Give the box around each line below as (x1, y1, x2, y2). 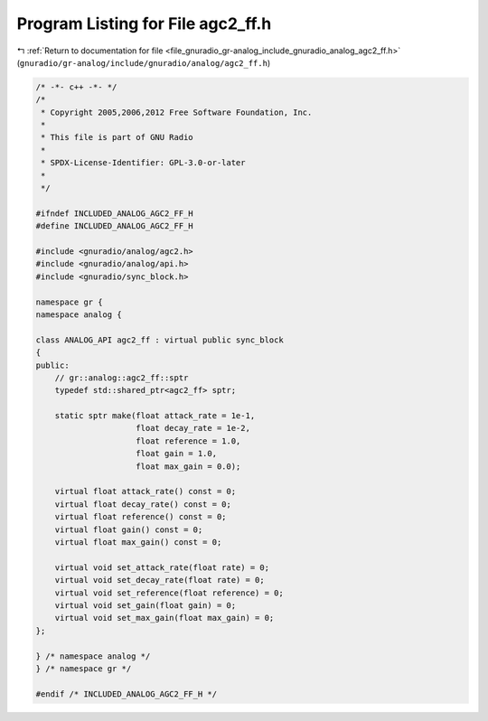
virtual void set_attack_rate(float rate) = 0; (54, 562, 270, 573)
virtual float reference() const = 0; (54, 511, 227, 522)
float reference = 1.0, (136, 435, 241, 446)
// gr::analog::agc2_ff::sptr (54, 372, 189, 383)
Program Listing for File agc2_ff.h (16, 14, 272, 33)
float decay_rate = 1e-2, (136, 423, 250, 434)
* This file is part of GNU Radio (41, 132, 193, 143)
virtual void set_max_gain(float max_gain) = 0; (54, 613, 275, 623)
